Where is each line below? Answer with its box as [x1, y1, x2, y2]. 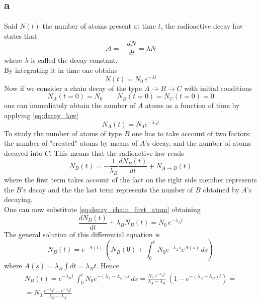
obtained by [203, 184, 239, 194]
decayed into [4, 147, 43, 158]
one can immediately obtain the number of [4, 100, 135, 111]
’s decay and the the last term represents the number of [21, 184, 193, 194]
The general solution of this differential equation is [4, 229, 160, 239]
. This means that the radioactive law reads [49, 147, 184, 158]
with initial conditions [184, 82, 252, 93]
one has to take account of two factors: [132, 128, 251, 138]
